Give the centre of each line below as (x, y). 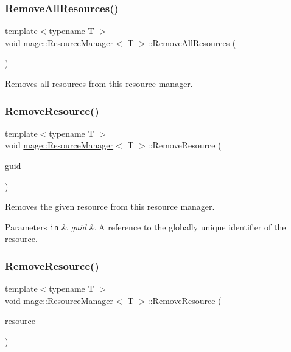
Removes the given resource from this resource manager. (110, 206)
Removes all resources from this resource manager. (99, 83)
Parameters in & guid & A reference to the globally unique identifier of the (145, 226)
